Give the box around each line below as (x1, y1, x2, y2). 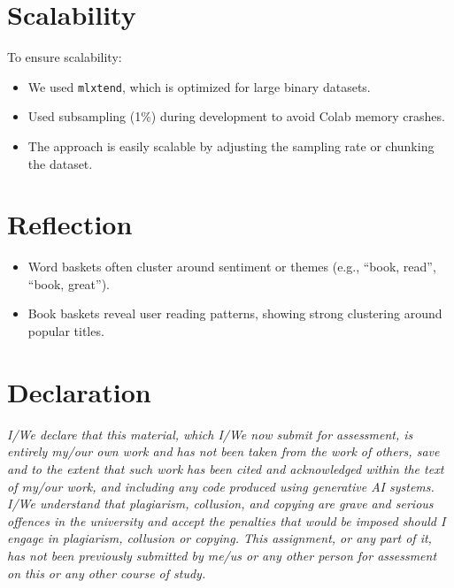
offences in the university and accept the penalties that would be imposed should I (7, 511, 446, 530)
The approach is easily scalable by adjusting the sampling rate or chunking (27, 136, 435, 155)
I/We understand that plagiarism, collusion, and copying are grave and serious (7, 494, 434, 513)
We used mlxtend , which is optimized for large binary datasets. (27, 77, 371, 95)
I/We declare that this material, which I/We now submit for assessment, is (7, 424, 413, 443)
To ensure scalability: (7, 48, 122, 66)
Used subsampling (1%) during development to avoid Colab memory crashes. (27, 107, 445, 126)
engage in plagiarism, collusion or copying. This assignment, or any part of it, (7, 529, 432, 547)
